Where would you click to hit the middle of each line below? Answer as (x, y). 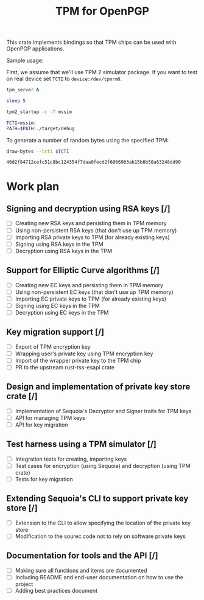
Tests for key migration (44, 479)
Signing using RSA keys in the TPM (59, 244)
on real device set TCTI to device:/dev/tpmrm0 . (64, 79)
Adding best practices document (56, 590)
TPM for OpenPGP (102, 11)
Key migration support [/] (55, 332)
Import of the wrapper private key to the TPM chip (78, 360)
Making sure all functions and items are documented (81, 570)
